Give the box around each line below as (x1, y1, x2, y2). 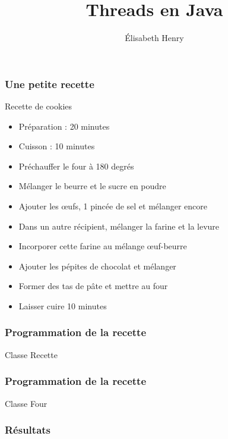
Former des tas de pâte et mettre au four (18, 280, 168, 292)
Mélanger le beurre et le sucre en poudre (18, 180, 166, 192)
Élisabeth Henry (125, 32, 184, 44)
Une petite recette (5, 76, 94, 91)
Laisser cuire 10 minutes (18, 299, 107, 312)
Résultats (5, 422, 51, 437)
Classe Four (5, 397, 47, 409)
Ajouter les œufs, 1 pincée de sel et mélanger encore (18, 199, 208, 212)
